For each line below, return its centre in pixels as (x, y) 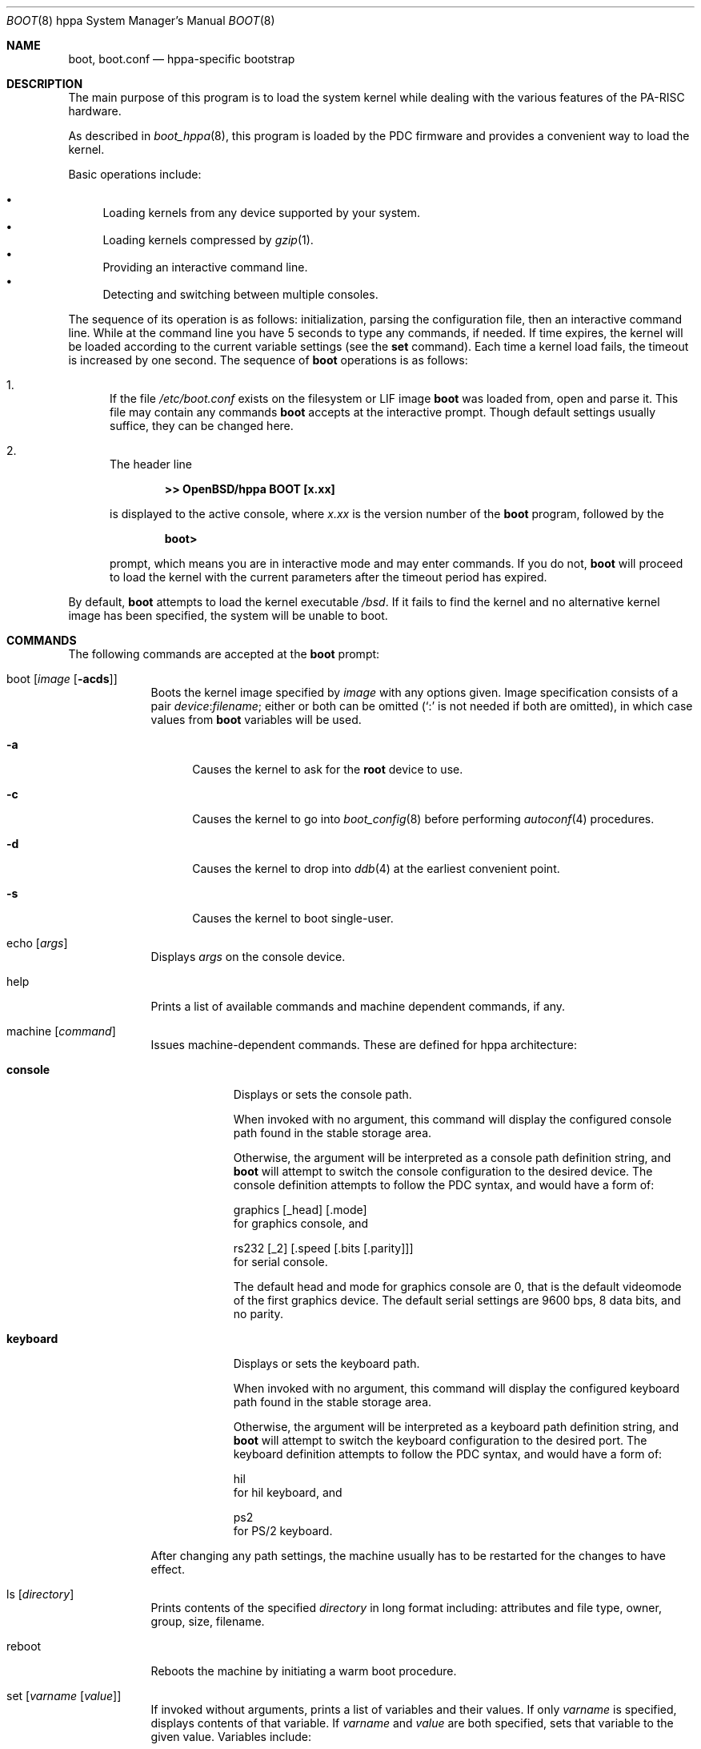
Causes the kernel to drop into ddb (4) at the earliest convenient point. (376, 868)
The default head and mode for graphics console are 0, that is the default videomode (457, 1287)
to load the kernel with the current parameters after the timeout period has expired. (328, 577)
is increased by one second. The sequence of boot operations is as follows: (268, 360)
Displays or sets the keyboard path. (326, 1363)
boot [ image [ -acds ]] (62, 679)
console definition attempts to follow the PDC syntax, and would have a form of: (444, 1185)
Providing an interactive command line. (205, 267)
